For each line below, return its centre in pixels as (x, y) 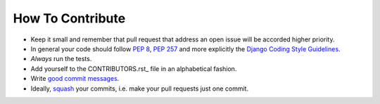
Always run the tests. (61, 59)
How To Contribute (69, 18)
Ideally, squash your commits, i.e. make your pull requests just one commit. (140, 89)
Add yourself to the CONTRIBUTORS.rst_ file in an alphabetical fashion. (134, 69)
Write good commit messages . (75, 79)
